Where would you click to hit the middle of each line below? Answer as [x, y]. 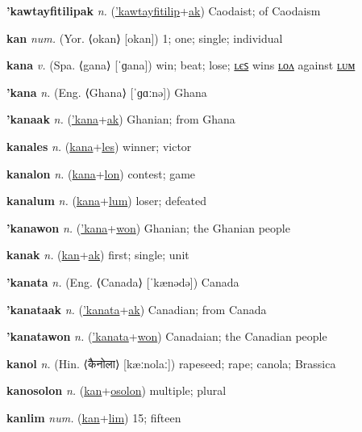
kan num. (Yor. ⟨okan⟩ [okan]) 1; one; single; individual [145, 38]
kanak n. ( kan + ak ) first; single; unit [98, 255]
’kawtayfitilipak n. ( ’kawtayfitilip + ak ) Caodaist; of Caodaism [164, 10]
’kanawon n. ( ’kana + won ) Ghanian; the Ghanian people [148, 227]
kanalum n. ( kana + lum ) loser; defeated [107, 201]
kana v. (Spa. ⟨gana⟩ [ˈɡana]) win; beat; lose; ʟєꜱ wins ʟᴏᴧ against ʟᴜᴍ [181, 65]
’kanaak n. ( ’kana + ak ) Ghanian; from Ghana [121, 119]
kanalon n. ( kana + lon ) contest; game [101, 173]
